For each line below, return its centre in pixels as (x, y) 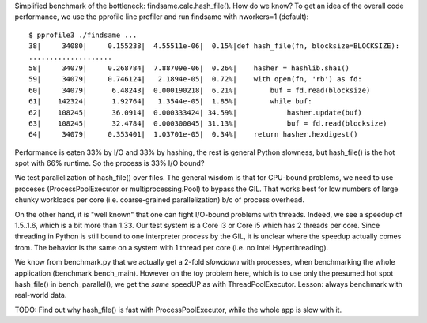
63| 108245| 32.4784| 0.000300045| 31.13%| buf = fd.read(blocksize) (208, 123)
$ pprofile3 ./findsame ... (83, 35)
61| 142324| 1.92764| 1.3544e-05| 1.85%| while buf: (170, 101)
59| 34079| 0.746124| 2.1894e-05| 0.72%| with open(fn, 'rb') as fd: (196, 79)
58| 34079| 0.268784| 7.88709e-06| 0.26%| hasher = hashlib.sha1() (189, 68)
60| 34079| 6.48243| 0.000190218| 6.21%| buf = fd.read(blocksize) (200, 90)
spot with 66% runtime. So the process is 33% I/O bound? (110, 163)
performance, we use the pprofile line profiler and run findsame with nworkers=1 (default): (162, 17)
